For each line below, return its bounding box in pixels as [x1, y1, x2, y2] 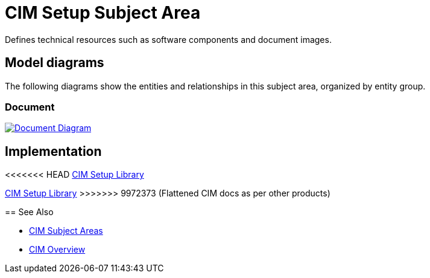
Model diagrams [5, 55, 104, 71]
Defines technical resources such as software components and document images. [5, 34, 332, 45]
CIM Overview [29, 244, 86, 255]
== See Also [5, 207, 54, 218]
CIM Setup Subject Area [5, 2, 201, 23]
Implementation [5, 143, 102, 159]
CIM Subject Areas [29, 225, 103, 236]
